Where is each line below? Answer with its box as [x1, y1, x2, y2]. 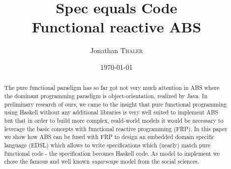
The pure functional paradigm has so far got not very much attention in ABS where [4, 84, 219, 92]
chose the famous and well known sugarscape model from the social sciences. [4, 157, 200, 166]
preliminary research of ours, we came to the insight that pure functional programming [4, 100, 227, 108]
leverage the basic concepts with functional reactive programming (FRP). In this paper [4, 124, 228, 133]
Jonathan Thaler [90, 45, 143, 56]
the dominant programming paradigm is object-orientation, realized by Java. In [4, 91, 207, 100]
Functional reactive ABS [31, 17, 202, 37]
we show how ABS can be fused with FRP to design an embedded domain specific [4, 133, 215, 141]
